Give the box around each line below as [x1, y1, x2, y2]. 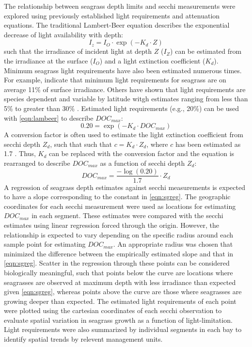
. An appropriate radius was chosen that [113, 239, 233, 249]
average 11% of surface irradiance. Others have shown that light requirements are [4, 84, 246, 94]
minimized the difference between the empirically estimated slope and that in [4, 248, 234, 258]
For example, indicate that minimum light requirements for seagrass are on [4, 75, 226, 85]
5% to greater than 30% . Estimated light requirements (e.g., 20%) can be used [4, 103, 239, 113]
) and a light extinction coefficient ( [99, 55, 205, 65]
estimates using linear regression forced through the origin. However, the [4, 220, 219, 230]
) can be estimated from [170, 46, 242, 56]
